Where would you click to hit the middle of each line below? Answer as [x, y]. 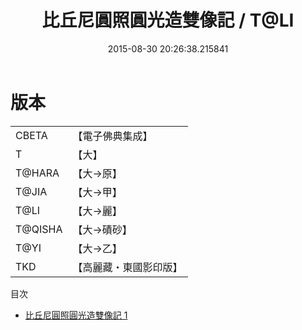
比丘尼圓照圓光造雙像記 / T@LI [168, 20]
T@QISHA [39, 229]
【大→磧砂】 [102, 229]
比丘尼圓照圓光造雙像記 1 [76, 315]
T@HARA [37, 173]
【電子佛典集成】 [112, 136]
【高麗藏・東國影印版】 [127, 267]
